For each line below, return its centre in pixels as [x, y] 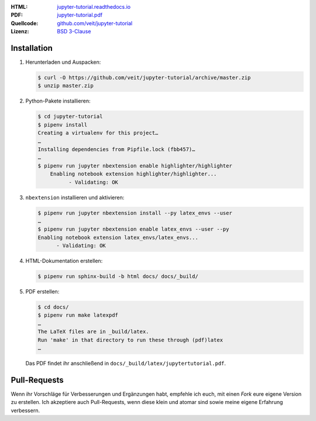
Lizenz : [20, 32]
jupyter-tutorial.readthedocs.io [94, 7]
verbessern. [25, 410]
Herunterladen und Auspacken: [63, 62]
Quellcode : [25, 23]
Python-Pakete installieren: [58, 101]
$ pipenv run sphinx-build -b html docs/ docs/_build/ [118, 276]
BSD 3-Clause [74, 32]
